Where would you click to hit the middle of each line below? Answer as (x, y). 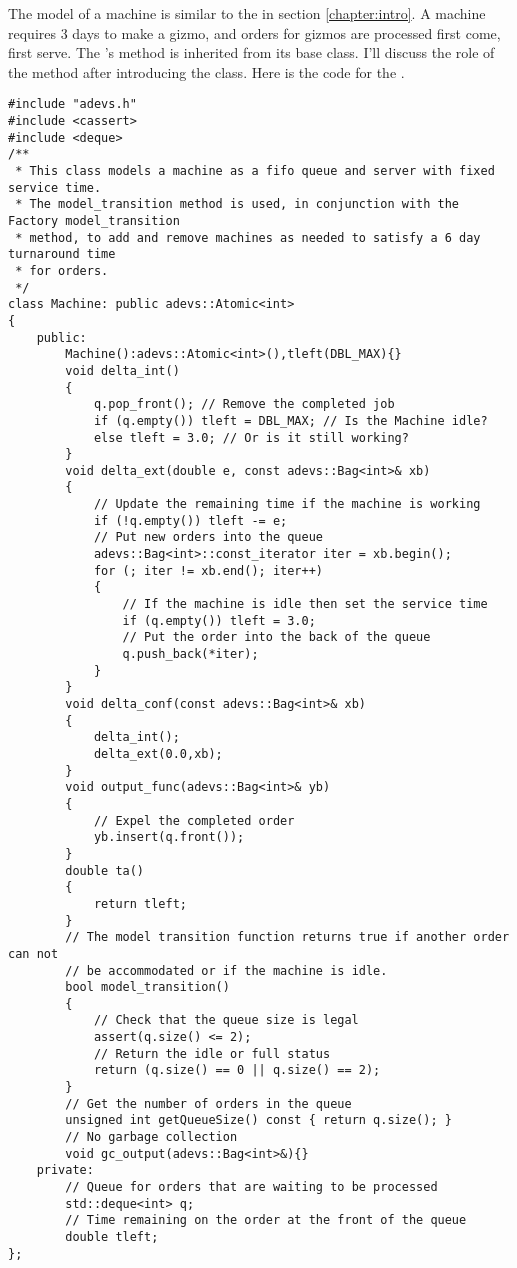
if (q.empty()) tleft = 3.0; (219, 620)
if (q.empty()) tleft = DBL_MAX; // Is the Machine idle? (290, 420)
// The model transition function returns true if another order (287, 937)
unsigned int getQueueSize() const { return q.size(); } (258, 1120)
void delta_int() (122, 370)
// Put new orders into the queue (208, 537)
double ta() (105, 870)
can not (33, 953)
